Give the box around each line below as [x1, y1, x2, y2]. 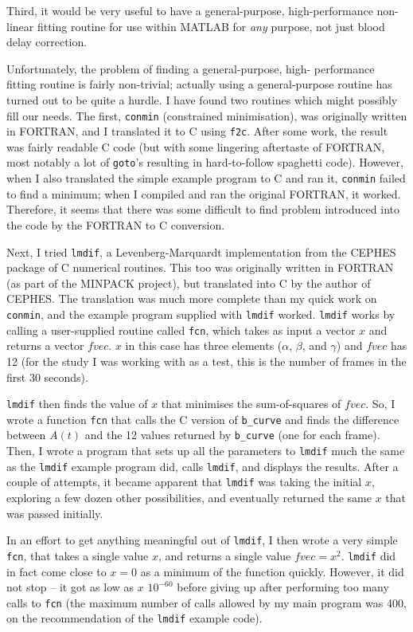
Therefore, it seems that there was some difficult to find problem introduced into [6, 201, 399, 218]
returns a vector [6, 337, 84, 354]
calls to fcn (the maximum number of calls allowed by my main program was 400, [6, 594, 407, 610]
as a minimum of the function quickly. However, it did [140, 563, 404, 579]
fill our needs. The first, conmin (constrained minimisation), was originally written [6, 107, 407, 124]
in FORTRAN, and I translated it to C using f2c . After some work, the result [6, 123, 388, 139]
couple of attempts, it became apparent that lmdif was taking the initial [6, 473, 362, 490]
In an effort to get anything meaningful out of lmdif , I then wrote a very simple [6, 532, 398, 548]
